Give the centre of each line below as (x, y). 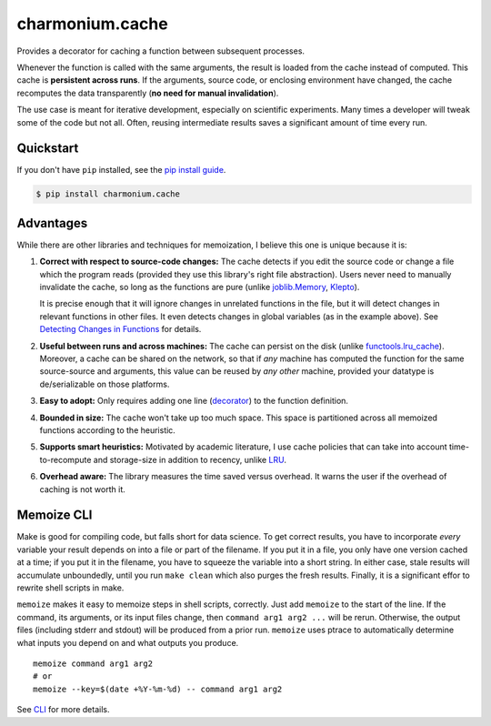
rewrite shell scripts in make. (70, 588)
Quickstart (48, 149)
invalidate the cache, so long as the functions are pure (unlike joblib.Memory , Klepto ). (200, 287)
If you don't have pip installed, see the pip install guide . (121, 170)
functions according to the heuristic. (108, 430)
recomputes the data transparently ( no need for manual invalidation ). (148, 93)
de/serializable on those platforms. (105, 384)
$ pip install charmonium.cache (108, 194)
